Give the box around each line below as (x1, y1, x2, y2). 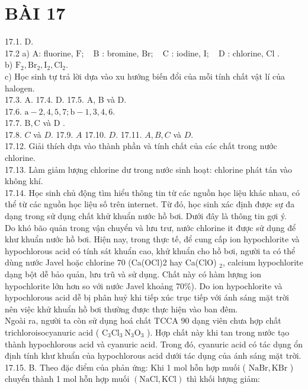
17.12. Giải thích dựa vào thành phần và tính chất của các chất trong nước (5, 140, 277, 152)
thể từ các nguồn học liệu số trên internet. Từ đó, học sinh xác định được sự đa (5, 198, 295, 210)
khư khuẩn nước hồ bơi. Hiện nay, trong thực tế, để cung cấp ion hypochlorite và (5, 233, 300, 245)
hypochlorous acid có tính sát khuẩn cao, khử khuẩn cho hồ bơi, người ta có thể (5, 244, 296, 257)
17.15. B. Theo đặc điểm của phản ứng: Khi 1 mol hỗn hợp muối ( (5, 360, 246, 373)
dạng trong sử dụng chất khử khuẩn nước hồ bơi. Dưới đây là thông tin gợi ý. (5, 210, 287, 222)
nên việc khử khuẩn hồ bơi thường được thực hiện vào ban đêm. (5, 302, 238, 315)
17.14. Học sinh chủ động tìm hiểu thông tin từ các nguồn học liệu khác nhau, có (5, 186, 300, 198)
